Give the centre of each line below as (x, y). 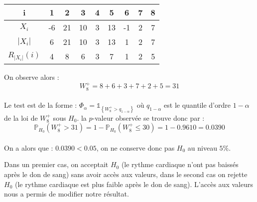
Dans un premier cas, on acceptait (56, 164)
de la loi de (21, 117)
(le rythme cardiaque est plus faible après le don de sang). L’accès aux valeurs (134, 184)
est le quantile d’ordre (197, 105)
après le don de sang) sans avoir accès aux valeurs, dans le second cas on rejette (126, 174)
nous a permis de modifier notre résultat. (66, 194)
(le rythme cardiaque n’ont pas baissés (180, 164)
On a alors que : (29, 147)
